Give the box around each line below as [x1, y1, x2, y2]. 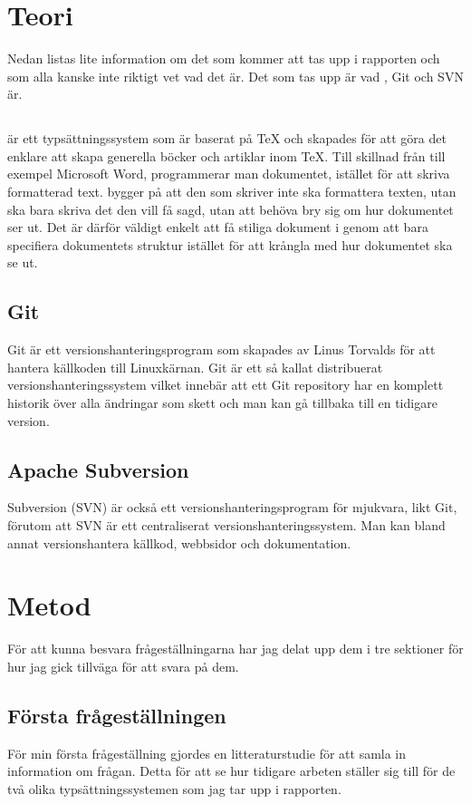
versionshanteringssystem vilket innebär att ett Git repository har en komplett [7, 375, 444, 394]
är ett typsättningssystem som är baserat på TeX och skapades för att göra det [7, 129, 447, 148]
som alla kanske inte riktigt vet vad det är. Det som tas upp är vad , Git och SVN [7, 66, 464, 85]
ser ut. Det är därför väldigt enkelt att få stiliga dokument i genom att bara [7, 218, 428, 237]
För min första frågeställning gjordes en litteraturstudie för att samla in [7, 743, 407, 762]
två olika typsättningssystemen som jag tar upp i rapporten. [7, 779, 341, 798]
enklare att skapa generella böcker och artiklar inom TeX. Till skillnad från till [7, 146, 446, 165]
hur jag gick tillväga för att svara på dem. [7, 656, 239, 675]
